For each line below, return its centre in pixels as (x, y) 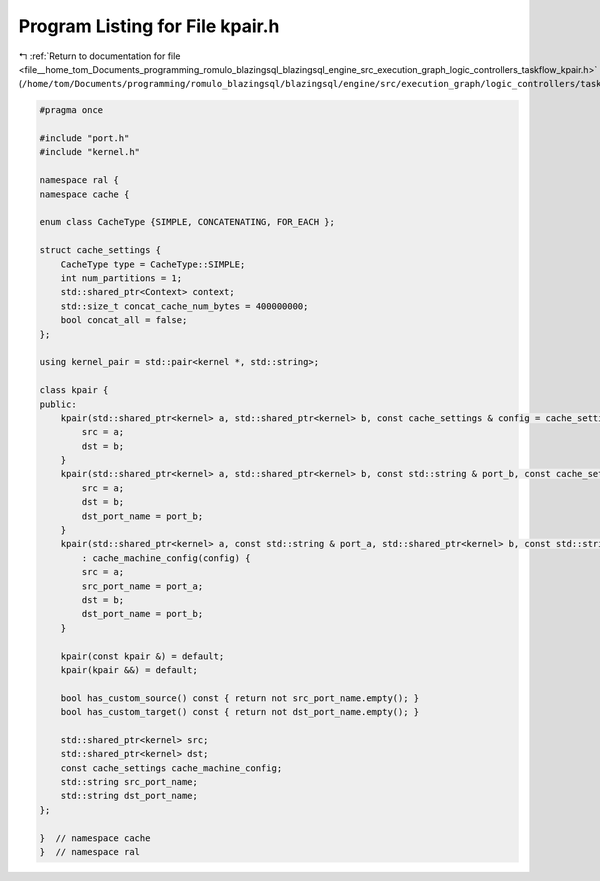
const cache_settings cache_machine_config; (171, 768)
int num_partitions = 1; (121, 278)
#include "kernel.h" (89, 152)
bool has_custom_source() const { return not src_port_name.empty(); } (240, 698)
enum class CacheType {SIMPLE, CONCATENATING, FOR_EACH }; (187, 222)
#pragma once (71, 110)
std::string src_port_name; (129, 782)
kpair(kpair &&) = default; (129, 669)
